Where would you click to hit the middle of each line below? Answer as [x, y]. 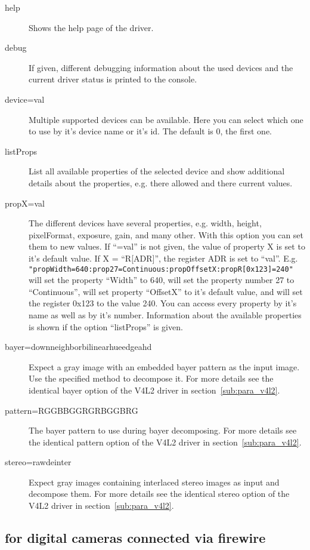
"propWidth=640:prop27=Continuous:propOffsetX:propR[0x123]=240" [161, 269]
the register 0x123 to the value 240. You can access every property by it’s [163, 303]
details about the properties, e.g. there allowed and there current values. [161, 182]
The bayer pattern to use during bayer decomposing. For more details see [163, 430]
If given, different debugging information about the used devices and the [161, 67]
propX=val [25, 203]
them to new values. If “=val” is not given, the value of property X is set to [167, 246]
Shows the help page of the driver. [91, 27]
